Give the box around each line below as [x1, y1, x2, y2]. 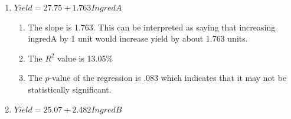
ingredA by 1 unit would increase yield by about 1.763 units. [28, 32, 248, 45]
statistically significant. [28, 83, 112, 95]
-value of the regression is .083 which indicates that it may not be [49, 72, 287, 84]
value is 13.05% [57, 52, 113, 64]
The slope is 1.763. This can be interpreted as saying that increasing [28, 21, 276, 33]
